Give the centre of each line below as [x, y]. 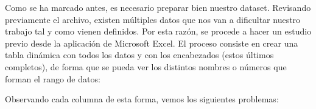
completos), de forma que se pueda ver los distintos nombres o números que [146, 66]
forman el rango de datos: [53, 78]
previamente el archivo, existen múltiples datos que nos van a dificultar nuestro [153, 19]
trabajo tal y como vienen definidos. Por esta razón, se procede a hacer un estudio [158, 31]
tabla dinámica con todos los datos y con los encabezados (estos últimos [139, 55]
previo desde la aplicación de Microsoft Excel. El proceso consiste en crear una [152, 43]
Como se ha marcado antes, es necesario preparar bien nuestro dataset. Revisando [158, 7]
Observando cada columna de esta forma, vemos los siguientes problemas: [142, 99]
